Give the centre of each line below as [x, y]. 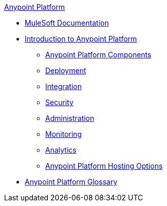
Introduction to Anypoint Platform [81, 39]
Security [59, 102]
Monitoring [64, 134]
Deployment [66, 70]
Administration [70, 118]
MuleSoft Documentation [67, 23]
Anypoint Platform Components [98, 55]
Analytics [61, 150]
